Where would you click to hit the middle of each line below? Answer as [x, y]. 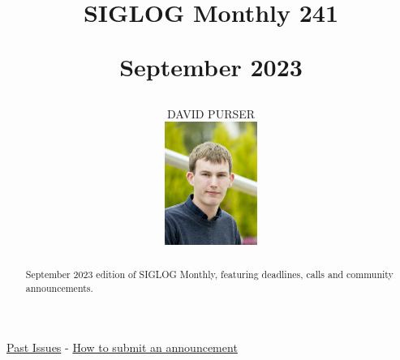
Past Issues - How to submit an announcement [122, 347]
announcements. [59, 287]
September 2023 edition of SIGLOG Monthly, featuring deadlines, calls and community [209, 274]
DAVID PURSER [211, 113]
